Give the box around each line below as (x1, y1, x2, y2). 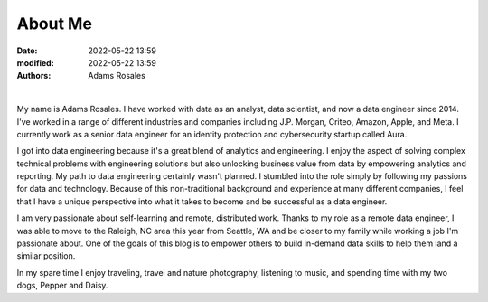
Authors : (16, 71, 52, 81)
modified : (16, 57, 54, 68)
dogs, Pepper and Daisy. (16, 280, 108, 291)
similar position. (16, 250, 76, 261)
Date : (16, 45, 38, 56)
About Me (16, 14, 92, 33)
